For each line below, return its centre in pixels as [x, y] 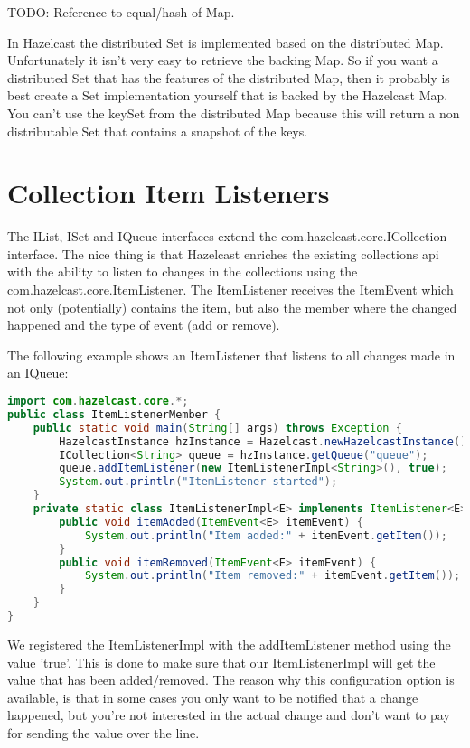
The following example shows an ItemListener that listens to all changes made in [231, 355]
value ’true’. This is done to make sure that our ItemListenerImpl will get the [221, 662]
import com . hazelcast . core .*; [98, 402]
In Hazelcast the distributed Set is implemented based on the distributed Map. [226, 42]
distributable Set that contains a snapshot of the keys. [158, 131]
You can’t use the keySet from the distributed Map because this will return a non [234, 112]
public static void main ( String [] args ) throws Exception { [217, 428]
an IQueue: [38, 373]
